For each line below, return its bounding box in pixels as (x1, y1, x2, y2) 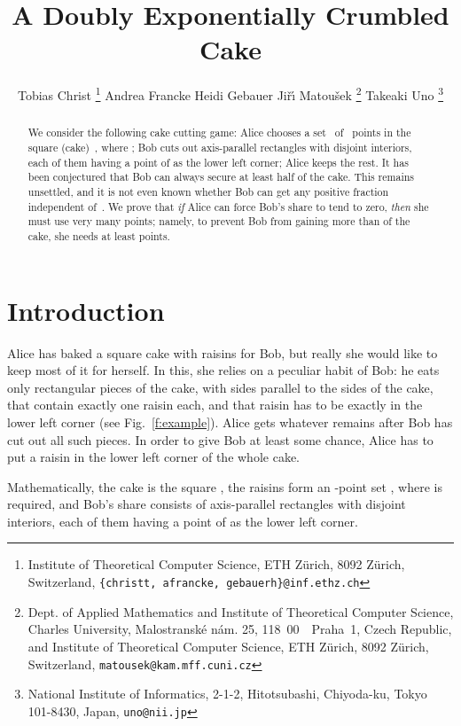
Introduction (7, 292, 165, 328)
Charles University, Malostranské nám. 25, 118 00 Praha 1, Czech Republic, (27, 620, 452, 638)
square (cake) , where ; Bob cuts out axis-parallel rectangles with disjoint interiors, (27, 140, 412, 155)
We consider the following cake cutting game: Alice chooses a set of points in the (27, 125, 411, 140)
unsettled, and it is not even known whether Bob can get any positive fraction (27, 183, 389, 199)
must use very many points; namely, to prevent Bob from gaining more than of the (27, 214, 410, 229)
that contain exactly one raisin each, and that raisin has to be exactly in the (7, 395, 423, 414)
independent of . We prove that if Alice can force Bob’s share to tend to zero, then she (27, 199, 429, 214)
